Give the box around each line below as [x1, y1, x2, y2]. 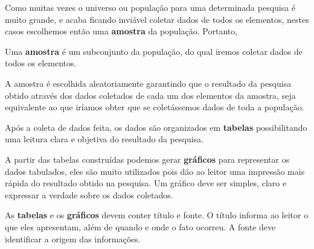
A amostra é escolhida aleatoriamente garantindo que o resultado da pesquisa [5, 77, 292, 89]
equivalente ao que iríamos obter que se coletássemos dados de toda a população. [5, 101, 304, 113]
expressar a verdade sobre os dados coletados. [5, 188, 173, 201]
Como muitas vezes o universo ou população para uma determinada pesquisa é [5, 1, 296, 13]
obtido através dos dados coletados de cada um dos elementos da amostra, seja [5, 89, 296, 101]
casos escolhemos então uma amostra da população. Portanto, [5, 25, 238, 37]
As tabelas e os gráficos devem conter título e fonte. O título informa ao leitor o [5, 209, 309, 221]
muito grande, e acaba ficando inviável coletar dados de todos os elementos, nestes [5, 13, 309, 25]
